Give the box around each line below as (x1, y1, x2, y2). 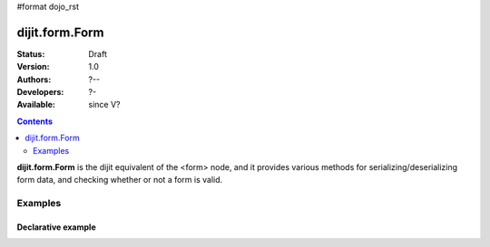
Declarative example (16, 222, 96, 233)
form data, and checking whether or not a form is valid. (16, 175, 223, 185)
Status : (16, 48, 45, 59)
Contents (16, 116, 54, 127)
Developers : (16, 87, 64, 98)
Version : (16, 62, 50, 72)
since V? (88, 100, 121, 110)
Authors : (16, 73, 52, 85)
